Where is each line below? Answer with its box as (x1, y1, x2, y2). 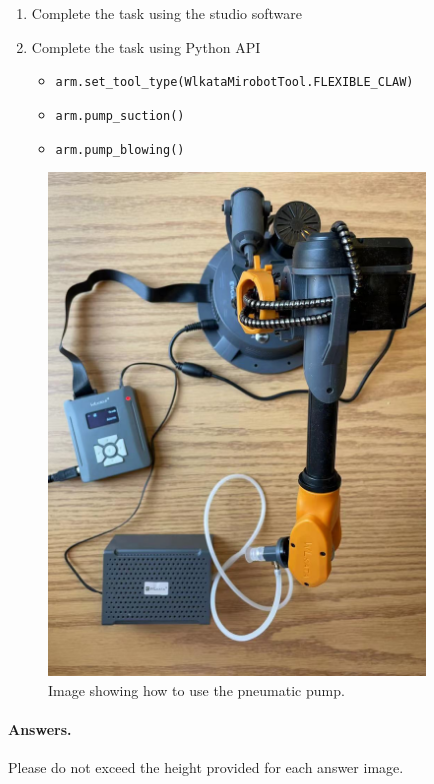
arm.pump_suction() (55, 108, 185, 123)
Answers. (8, 718, 72, 739)
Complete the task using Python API (31, 36, 261, 57)
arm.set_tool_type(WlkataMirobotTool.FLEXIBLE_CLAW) (55, 75, 414, 90)
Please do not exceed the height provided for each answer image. (8, 757, 404, 778)
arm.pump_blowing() (55, 142, 185, 157)
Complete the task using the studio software (31, 3, 303, 23)
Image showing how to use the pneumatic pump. (48, 679, 345, 700)
